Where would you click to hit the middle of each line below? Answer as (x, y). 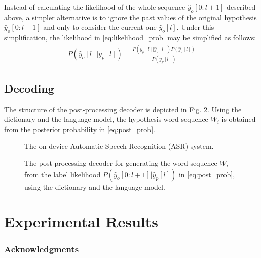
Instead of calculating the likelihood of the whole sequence (95, 7)
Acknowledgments (42, 249)
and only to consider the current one (100, 27)
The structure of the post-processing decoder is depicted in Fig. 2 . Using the (123, 109)
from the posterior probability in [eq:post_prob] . (80, 129)
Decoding (29, 88)
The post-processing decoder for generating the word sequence (121, 163)
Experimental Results (81, 221)
